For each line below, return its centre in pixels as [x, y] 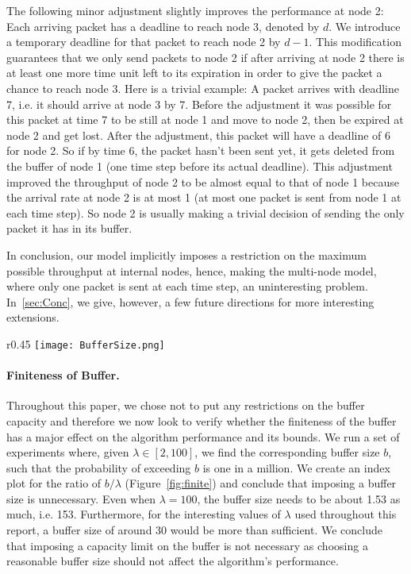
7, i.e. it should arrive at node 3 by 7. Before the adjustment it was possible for [199, 104]
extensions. [33, 317]
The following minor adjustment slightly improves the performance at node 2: [195, 10]
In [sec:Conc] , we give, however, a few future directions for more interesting [190, 301]
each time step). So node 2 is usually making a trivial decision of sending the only [205, 212]
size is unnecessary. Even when [81, 498]
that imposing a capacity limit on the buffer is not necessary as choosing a [187, 545]
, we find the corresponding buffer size [287, 452]
